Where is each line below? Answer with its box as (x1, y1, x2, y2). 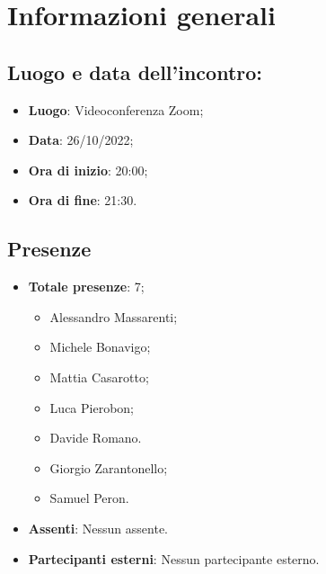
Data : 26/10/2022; (28, 130, 134, 149)
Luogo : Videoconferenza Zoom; (28, 100, 204, 119)
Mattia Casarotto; (49, 367, 149, 386)
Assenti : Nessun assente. (28, 518, 169, 537)
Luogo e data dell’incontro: (7, 58, 263, 85)
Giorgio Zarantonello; (49, 458, 168, 477)
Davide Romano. (49, 428, 142, 447)
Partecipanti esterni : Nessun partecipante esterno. (28, 549, 320, 568)
